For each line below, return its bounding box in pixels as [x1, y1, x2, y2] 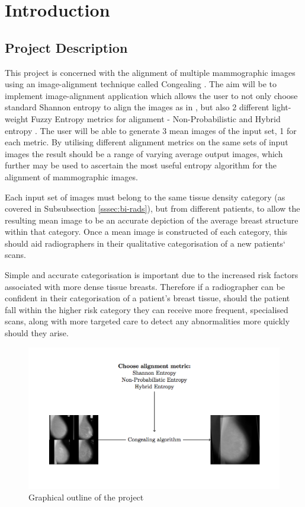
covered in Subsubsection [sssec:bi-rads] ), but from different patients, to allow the [5, 202, 300, 215]
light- [272, 101, 291, 113]
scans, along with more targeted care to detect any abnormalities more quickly [5, 315, 290, 327]
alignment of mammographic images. [5, 170, 138, 183]
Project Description [5, 38, 128, 56]
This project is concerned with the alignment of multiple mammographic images [5, 66, 296, 78]
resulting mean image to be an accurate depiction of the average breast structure [5, 213, 298, 226]
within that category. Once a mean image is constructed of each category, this [5, 225, 288, 238]
